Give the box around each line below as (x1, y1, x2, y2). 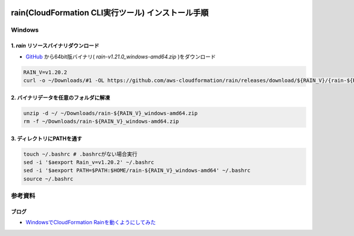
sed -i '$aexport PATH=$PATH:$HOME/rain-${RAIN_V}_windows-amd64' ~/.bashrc (23, 167, 251, 174)
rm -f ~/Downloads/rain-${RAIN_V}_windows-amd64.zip (23, 118, 179, 124)
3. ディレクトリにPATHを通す (11, 135, 83, 142)
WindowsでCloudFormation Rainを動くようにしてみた (25, 219, 156, 226)
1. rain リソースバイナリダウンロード (11, 42, 100, 50)
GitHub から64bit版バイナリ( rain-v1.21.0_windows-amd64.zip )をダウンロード (25, 53, 217, 60)
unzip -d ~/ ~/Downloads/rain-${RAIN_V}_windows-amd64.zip (23, 110, 198, 116)
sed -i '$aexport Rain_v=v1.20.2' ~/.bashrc (23, 159, 155, 165)
